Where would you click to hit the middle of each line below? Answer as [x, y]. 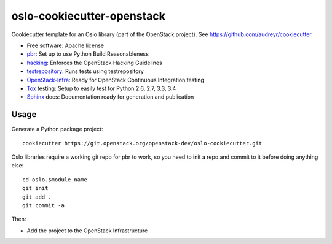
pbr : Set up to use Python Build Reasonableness [88, 54]
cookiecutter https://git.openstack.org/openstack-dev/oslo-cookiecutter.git [142, 143]
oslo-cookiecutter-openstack [89, 16]
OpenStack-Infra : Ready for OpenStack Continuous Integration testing [115, 80]
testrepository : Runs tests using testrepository [85, 71]
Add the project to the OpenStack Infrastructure [87, 231]
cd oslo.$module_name [55, 180]
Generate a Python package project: [57, 129]
